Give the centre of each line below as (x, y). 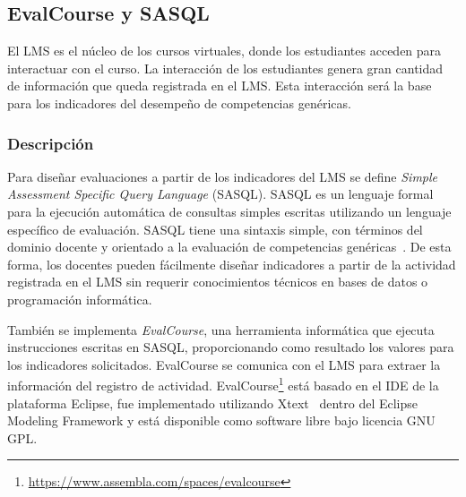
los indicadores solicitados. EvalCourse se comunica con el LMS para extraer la (224, 364)
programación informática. (80, 299)
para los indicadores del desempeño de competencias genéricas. (179, 103)
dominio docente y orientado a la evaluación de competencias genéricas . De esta (229, 247)
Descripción (51, 143)
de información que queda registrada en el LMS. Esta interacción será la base (220, 86)
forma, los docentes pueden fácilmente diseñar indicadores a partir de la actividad (232, 264)
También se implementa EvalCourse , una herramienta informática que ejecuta (221, 329)
